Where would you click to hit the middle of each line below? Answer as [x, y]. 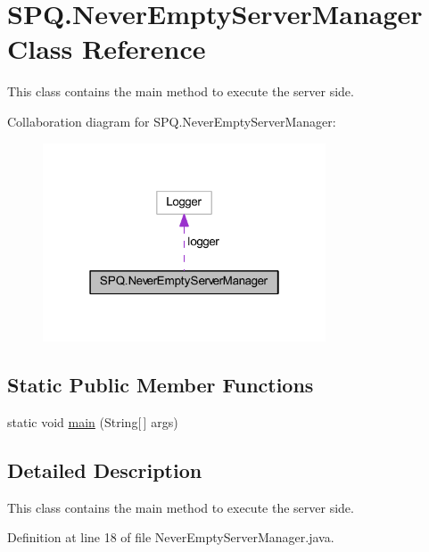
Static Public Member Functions [161, 385]
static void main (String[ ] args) [93, 421]
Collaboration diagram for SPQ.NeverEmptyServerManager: [172, 121]
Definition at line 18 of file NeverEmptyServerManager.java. [171, 537]
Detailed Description [105, 470]
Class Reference [107, 49]
